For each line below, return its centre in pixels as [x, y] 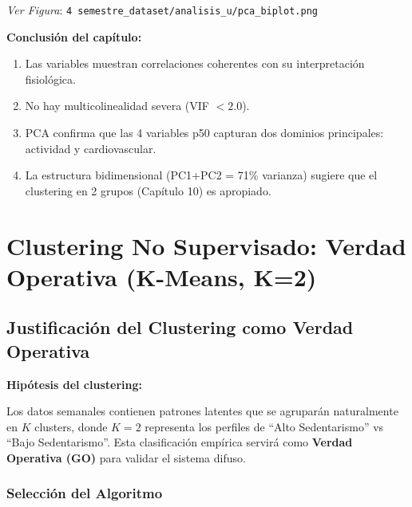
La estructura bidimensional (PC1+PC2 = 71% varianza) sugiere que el [201, 175]
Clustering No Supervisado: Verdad [206, 245]
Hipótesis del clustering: [74, 384]
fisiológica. [50, 79]
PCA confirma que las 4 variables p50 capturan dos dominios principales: [204, 133]
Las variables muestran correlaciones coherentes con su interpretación [195, 63]
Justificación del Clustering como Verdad [180, 327]
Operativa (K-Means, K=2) [162, 276]
